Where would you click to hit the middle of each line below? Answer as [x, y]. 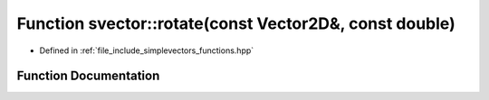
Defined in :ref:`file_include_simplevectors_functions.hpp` [147, 50]
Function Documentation [88, 76]
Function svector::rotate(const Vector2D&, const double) [236, 23]
